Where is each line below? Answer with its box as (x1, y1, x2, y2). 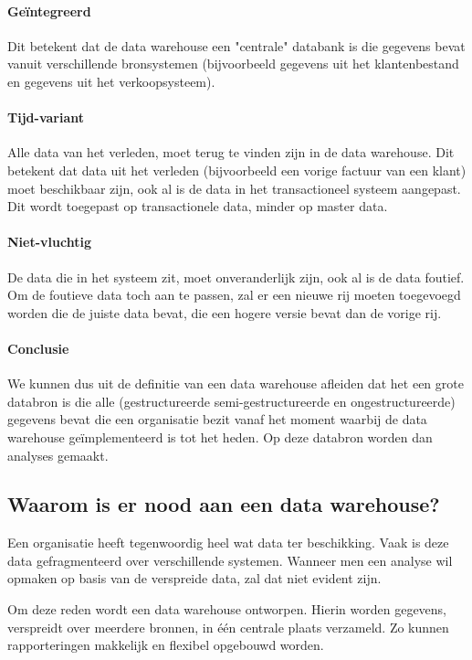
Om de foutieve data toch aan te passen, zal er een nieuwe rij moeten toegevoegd (7, 285, 461, 304)
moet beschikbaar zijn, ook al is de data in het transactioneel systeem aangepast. (7, 178, 461, 197)
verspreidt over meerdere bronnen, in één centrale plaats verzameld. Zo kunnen (7, 617, 449, 636)
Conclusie (7, 338, 69, 357)
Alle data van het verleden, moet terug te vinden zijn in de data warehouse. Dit (7, 143, 455, 162)
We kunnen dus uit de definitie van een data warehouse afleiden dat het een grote (7, 374, 464, 393)
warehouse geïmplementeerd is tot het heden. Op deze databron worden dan (7, 427, 433, 446)
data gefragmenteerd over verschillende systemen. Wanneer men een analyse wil (7, 550, 453, 570)
